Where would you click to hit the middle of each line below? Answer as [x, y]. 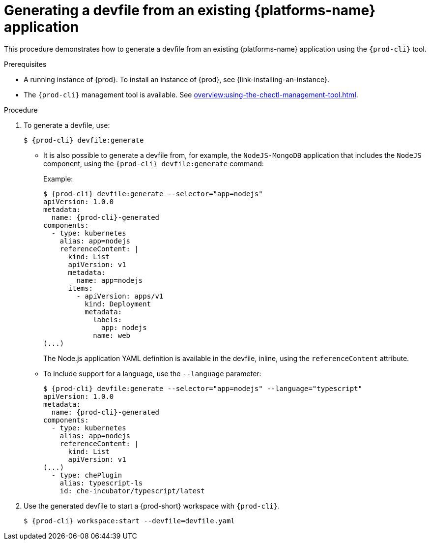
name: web [112, 335]
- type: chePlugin [87, 475]
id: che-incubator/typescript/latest [132, 491]
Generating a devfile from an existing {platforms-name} [190, 10]
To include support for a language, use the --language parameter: [152, 373]
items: [81, 288]
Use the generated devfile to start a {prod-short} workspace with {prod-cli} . [152, 506]
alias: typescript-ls [101, 483]
